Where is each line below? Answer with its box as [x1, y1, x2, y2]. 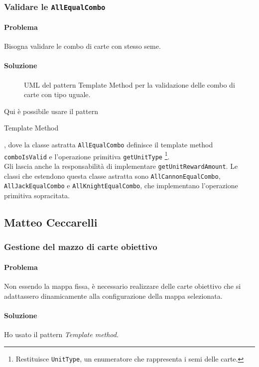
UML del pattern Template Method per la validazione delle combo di [24, 79, 235, 90]
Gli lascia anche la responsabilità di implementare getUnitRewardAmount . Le [4, 160, 238, 171]
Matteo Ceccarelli [4, 214, 98, 230]
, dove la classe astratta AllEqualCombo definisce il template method [4, 139, 213, 149]
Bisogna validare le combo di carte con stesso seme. [4, 41, 161, 51]
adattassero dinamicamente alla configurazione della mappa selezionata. [4, 290, 223, 301]
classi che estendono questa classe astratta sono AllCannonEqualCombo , [4, 170, 221, 181]
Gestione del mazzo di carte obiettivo [4, 241, 157, 253]
